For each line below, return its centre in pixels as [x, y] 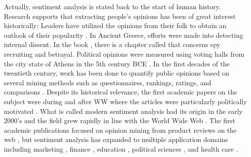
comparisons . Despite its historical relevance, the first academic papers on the [121, 92]
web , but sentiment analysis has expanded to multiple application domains [116, 139]
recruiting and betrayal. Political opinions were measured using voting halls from [124, 54]
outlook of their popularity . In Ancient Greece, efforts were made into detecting [124, 35]
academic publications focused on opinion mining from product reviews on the [120, 130]
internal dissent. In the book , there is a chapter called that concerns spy [112, 44]
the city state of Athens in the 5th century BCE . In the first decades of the [117, 63]
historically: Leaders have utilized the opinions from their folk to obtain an [115, 25]
